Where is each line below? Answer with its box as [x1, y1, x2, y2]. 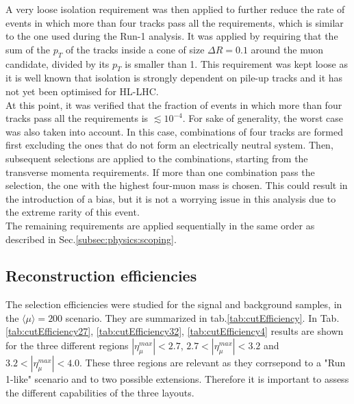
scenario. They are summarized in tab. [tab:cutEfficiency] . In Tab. [65, 310, 340, 325]
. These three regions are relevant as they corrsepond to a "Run [79, 355, 346, 370]
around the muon [251, 42, 324, 56]
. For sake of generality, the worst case [182, 111, 343, 125]
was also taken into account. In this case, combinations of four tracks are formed [5, 124, 343, 138]
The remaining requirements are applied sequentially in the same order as [5, 218, 315, 232]
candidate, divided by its [5, 56, 110, 71]
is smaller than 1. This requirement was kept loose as [125, 56, 348, 71]
